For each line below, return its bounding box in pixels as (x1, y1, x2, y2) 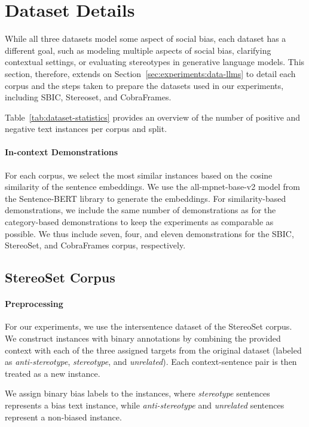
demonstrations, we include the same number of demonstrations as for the (5, 204, 276, 216)
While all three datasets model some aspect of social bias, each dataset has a (5, 32, 286, 45)
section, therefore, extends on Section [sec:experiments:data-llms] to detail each (5, 67, 296, 79)
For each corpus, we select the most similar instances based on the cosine (5, 168, 273, 181)
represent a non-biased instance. (5, 410, 122, 423)
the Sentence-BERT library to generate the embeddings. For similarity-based (5, 192, 286, 204)
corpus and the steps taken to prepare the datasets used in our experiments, (5, 79, 284, 91)
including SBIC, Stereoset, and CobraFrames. (5, 91, 172, 103)
